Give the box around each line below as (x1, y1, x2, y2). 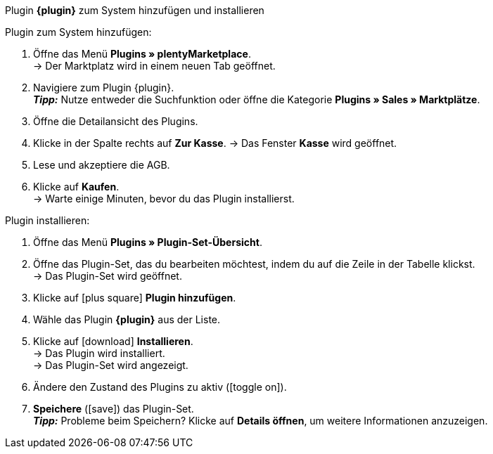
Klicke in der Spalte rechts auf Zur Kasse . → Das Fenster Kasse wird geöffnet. (33, 137, 397, 149)
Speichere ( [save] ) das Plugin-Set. (33, 403, 194, 415)
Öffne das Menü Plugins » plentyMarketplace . (33, 48, 251, 60)
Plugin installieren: (5, 214, 90, 226)
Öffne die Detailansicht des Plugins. (33, 115, 198, 127)
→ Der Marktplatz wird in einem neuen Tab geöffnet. (33, 60, 276, 72)
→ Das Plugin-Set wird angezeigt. (33, 359, 188, 371)
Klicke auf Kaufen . (33, 181, 120, 193)
